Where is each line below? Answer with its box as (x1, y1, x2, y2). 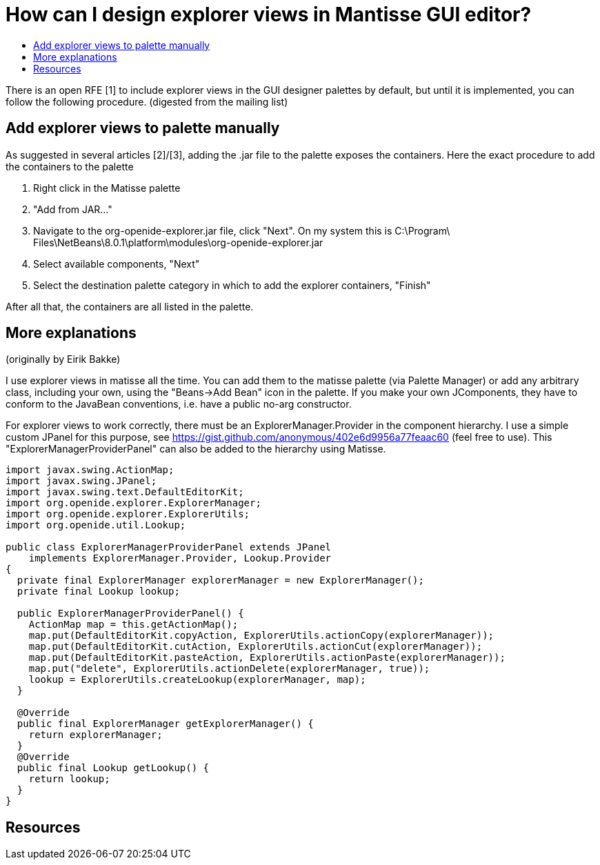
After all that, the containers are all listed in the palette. (6, 300, 254, 312)
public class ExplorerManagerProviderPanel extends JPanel (6, 541, 332, 553)
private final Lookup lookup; (17, 586, 180, 597)
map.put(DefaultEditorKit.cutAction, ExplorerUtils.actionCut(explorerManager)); (28, 641, 483, 653)
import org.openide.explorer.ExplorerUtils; (6, 508, 250, 520)
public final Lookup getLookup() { (17, 762, 210, 774)
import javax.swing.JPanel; (6, 475, 157, 487)
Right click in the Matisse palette (33, 181, 181, 194)
